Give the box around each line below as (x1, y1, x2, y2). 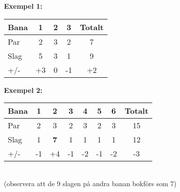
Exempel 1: (4, 1, 42, 11)
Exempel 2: (4, 85, 42, 95)
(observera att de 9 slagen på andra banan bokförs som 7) (4, 178, 177, 188)
